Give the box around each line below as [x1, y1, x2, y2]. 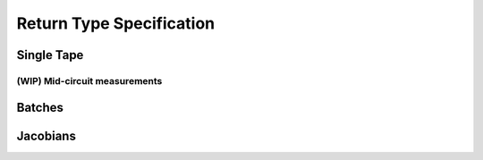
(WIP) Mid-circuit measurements [16, 74, 163, 87]
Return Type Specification [16, 13, 215, 33]
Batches [16, 99, 64, 115]
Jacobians [16, 128, 76, 143]
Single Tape [16, 47, 84, 63]
